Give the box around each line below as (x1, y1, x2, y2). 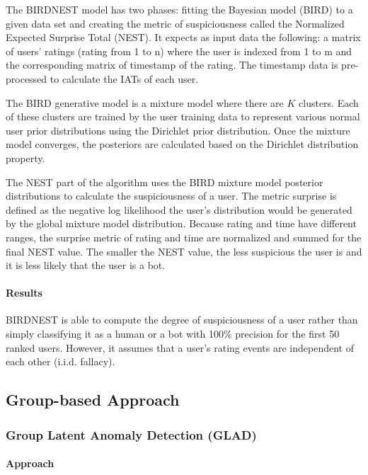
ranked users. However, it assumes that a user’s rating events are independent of (6, 340, 354, 355)
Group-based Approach (6, 389, 180, 411)
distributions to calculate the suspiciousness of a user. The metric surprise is (6, 188, 337, 203)
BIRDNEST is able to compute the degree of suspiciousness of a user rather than (6, 312, 358, 327)
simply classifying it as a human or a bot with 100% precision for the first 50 (6, 326, 340, 341)
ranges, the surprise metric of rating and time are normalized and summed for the (6, 229, 362, 244)
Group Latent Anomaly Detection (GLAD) (6, 425, 257, 443)
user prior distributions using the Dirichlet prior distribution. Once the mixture (6, 122, 350, 137)
